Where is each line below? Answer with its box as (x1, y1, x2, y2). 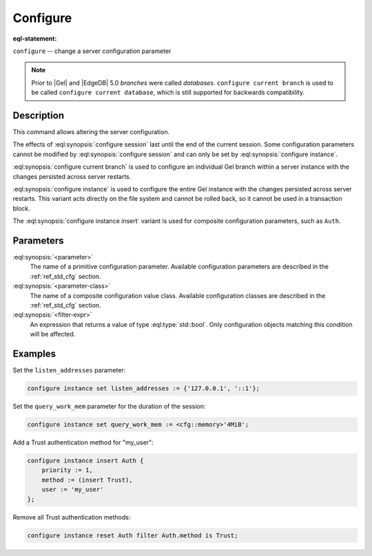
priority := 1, (41, 467, 93, 474)
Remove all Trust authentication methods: (12, 513, 131, 521)
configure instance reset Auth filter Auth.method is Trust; (27, 531, 238, 539)
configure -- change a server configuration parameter (12, 47, 172, 55)
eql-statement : (12, 34, 57, 43)
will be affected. (30, 330, 76, 339)
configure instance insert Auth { (27, 457, 144, 464)
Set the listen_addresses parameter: (12, 366, 126, 374)
